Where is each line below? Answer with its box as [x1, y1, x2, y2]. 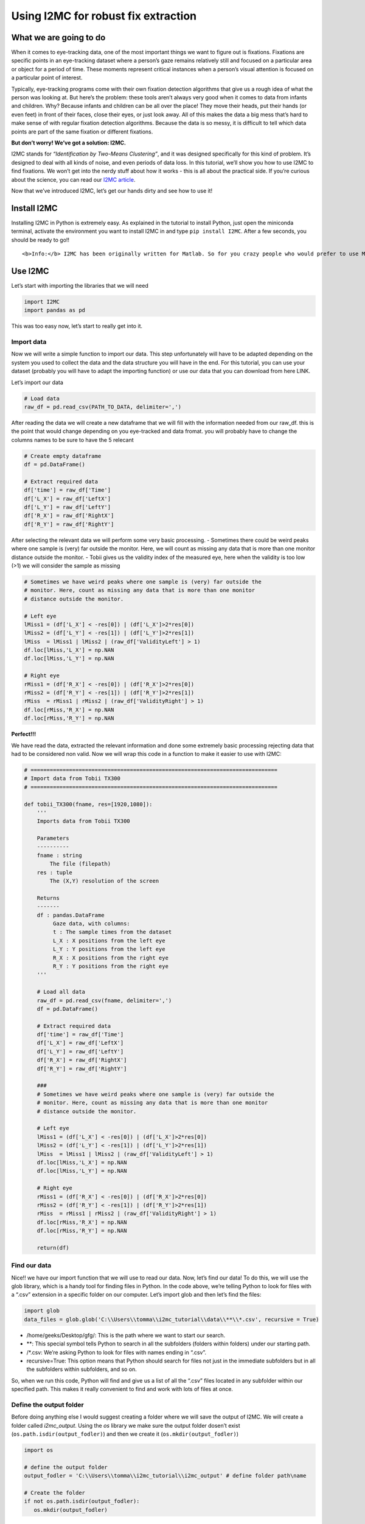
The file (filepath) [49, 860, 111, 867]
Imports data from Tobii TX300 [36, 817, 130, 825]
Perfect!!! [11, 730, 36, 738]
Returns [36, 894, 60, 902]
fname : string [36, 852, 82, 859]
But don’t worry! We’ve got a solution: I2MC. [11, 139, 126, 146]
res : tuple [36, 869, 73, 876]
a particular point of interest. [11, 74, 83, 82]
